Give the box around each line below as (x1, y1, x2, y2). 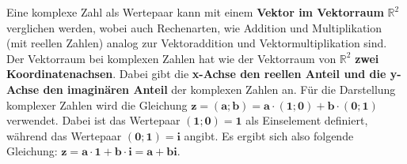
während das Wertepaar (6, 127, 122, 143)
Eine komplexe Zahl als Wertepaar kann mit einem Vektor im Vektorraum (6, 4, 384, 20)
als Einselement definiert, (245, 112, 368, 129)
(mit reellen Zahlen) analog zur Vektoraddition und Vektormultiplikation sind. (6, 35, 387, 51)
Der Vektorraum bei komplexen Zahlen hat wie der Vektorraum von (6, 50, 337, 66)
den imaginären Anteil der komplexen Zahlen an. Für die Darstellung (43, 80, 396, 97)
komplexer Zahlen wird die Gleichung (6, 96, 188, 113)
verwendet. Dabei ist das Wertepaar (6, 112, 181, 129)
